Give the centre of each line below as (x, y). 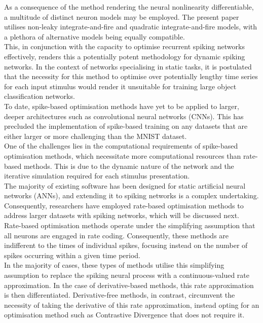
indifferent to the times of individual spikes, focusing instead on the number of (126, 245)
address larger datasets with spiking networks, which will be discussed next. (122, 215)
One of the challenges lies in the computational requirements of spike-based (121, 146)
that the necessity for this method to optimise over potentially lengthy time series (131, 76)
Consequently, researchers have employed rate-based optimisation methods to (124, 205)
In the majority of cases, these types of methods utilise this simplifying (114, 265)
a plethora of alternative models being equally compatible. (95, 36)
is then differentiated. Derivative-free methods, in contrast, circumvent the (120, 295)
